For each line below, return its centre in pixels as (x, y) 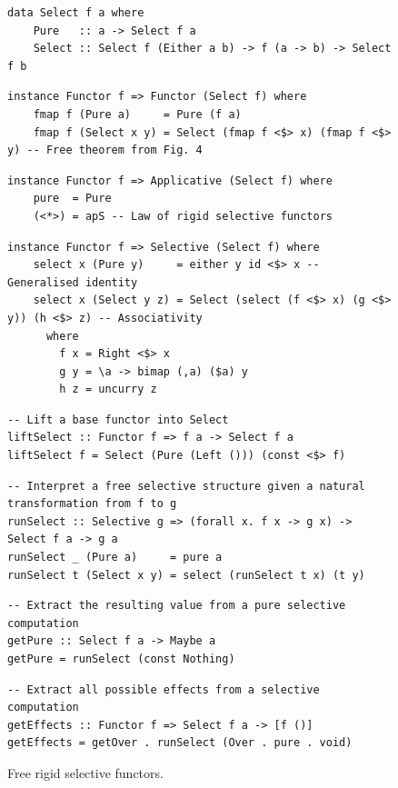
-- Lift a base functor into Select (118, 419)
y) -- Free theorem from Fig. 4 (105, 150)
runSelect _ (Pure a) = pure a (115, 558)
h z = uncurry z (108, 389)
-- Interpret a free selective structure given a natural (186, 486)
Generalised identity (73, 282)
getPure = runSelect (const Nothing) (121, 659)
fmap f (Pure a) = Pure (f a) (137, 114)
